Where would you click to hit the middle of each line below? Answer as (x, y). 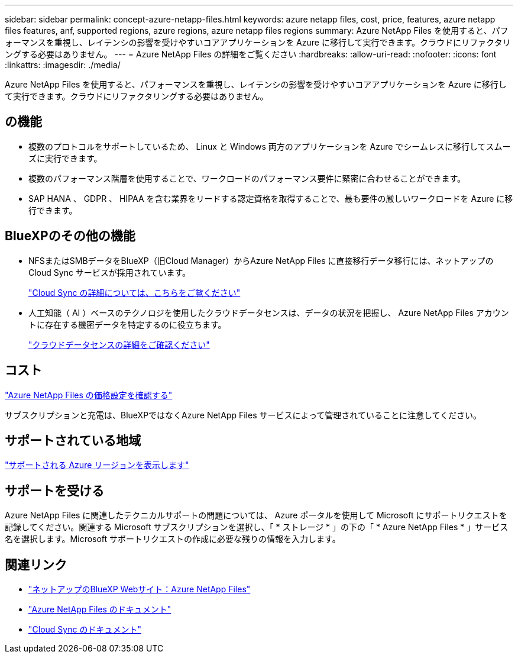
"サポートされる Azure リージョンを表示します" (97, 465)
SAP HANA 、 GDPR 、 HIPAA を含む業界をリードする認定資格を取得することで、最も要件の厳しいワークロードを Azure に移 (271, 198)
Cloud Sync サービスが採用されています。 (110, 272)
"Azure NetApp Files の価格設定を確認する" (89, 395)
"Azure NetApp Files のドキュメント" (100, 609)
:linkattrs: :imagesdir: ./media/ (63, 65)
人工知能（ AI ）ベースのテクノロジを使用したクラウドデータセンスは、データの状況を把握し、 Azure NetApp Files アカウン (269, 312)
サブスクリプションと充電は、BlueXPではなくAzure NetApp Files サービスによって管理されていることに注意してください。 (243, 415)
